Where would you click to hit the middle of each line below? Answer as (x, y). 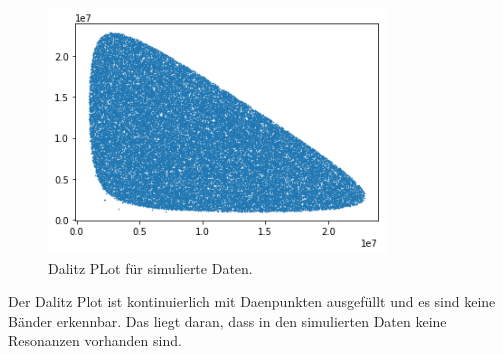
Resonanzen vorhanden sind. (95, 340)
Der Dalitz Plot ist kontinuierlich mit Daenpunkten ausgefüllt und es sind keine (252, 301)
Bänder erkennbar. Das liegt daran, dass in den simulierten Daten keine (227, 320)
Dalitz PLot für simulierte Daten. (150, 267)
